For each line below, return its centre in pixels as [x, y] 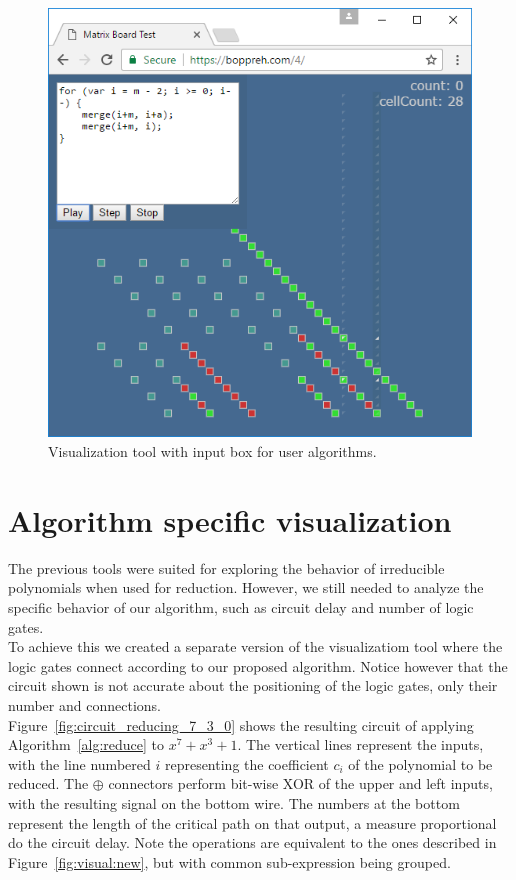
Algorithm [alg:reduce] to [86, 744]
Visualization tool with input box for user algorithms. [212, 451]
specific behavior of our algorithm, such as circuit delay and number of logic [241, 606]
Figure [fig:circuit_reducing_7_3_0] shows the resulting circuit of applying [241, 724]
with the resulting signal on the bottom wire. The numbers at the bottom [234, 802]
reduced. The [48, 783]
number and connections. [84, 704]
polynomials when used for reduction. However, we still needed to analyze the [246, 587]
